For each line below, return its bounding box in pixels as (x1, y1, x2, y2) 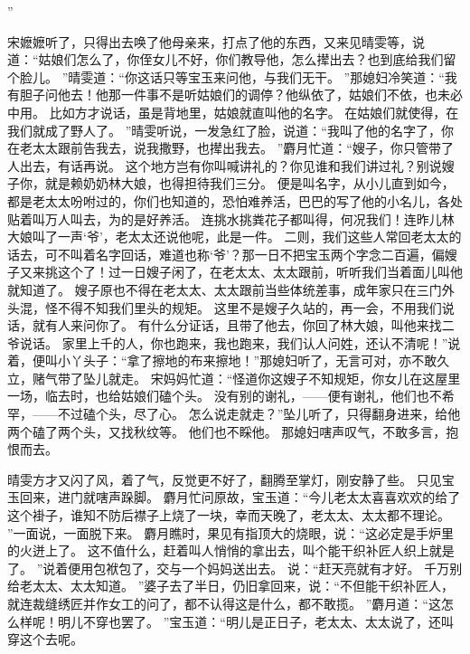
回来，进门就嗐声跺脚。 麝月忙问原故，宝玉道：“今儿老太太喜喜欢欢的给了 (19, 488, 461, 507)
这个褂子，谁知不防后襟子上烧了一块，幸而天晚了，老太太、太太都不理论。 (7, 506, 450, 525)
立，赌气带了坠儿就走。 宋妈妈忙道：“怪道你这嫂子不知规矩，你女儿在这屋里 (7, 368, 461, 387)
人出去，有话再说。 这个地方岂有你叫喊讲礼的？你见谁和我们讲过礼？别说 (7, 156, 442, 175)
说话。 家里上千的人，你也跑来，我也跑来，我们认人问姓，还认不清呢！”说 (19, 333, 461, 352)
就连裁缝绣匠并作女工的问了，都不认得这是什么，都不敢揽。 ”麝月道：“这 (7, 594, 441, 612)
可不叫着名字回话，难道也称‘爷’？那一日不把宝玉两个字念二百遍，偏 (44, 244, 445, 263)
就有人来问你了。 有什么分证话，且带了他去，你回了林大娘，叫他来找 (32, 316, 442, 335)
